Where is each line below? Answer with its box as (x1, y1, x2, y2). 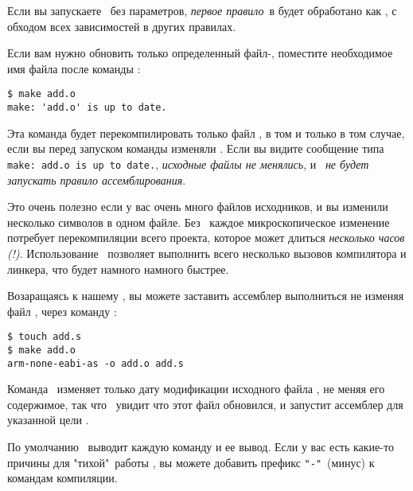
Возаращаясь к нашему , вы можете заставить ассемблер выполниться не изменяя (7, 287, 404, 304)
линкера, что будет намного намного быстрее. (7, 260, 229, 277)
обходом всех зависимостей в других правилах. (7, 18, 236, 34)
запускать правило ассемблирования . (7, 171, 186, 188)
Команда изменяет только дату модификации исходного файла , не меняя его (7, 380, 385, 397)
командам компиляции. (7, 470, 118, 486)
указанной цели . (7, 411, 89, 428)
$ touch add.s (7, 331, 82, 343)
